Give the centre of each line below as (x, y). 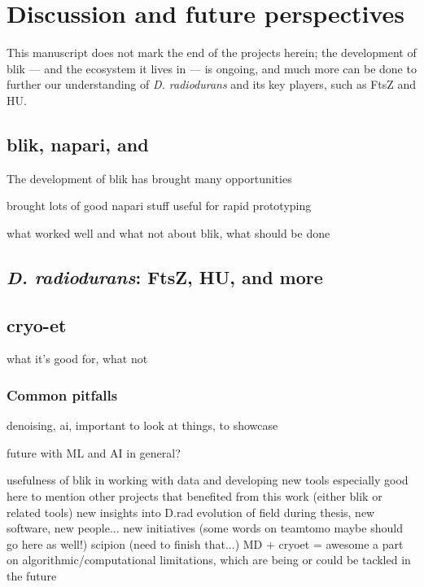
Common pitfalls (62, 394)
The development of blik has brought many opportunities (149, 178)
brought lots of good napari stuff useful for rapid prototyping (159, 206)
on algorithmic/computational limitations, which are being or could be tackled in (209, 560)
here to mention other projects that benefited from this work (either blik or (195, 496)
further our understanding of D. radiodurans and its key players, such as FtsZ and (212, 84)
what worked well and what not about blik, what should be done (168, 232)
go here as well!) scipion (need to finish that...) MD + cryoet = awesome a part (205, 543)
